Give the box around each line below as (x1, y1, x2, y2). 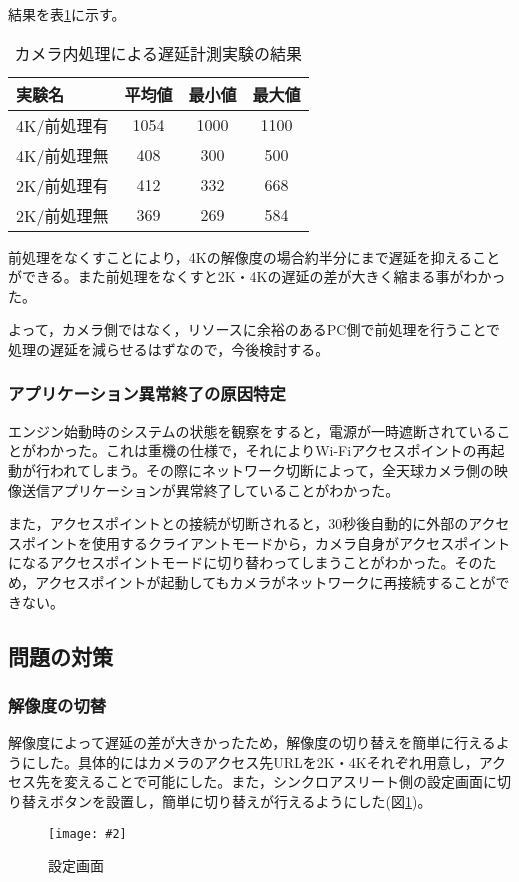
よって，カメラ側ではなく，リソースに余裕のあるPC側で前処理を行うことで (8, 319, 500, 340)
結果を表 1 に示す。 (8, 4, 126, 24)
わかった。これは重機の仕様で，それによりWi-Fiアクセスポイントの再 (35, 440, 491, 461)
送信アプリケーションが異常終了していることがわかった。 (21, 479, 400, 500)
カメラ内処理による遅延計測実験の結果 (14, 41, 303, 65)
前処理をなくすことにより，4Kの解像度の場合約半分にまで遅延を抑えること (8, 246, 501, 267)
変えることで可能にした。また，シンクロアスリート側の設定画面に (63, 771, 497, 792)
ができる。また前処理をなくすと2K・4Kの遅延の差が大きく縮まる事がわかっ (8, 266, 506, 287)
